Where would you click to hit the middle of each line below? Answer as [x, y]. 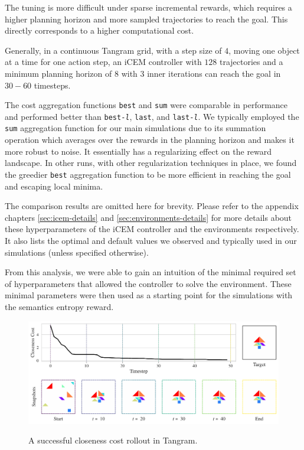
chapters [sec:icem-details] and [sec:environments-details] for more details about [148, 217]
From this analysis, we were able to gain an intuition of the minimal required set [151, 272]
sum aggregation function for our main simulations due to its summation [135, 128]
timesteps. [52, 85]
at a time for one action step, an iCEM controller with [103, 62]
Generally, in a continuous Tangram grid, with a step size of [113, 50]
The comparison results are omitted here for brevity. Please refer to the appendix [152, 206]
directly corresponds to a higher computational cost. [99, 30]
